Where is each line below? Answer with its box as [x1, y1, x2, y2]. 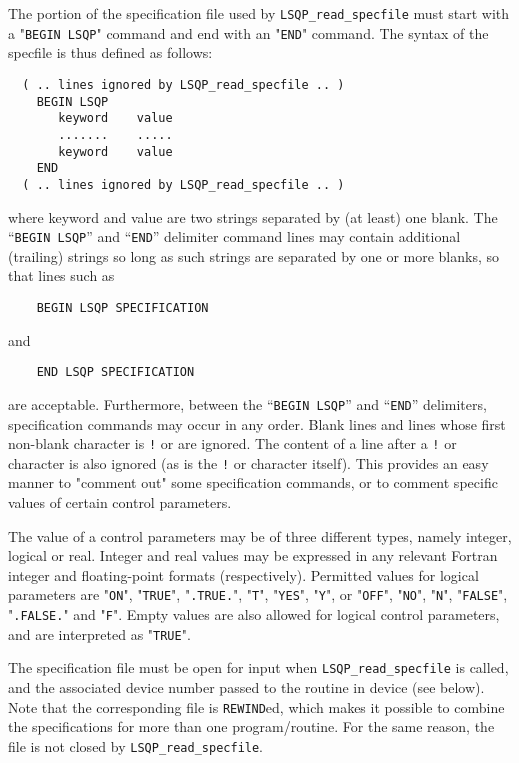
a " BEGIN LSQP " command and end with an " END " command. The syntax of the [8, 22, 489, 43]
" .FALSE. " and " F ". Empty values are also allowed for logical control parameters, [8, 604, 500, 625]
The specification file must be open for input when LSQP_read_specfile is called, [8, 657, 509, 678]
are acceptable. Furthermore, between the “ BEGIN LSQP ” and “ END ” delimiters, [8, 393, 487, 414]
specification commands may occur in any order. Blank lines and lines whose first [8, 413, 506, 434]
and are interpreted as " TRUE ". [8, 623, 191, 644]
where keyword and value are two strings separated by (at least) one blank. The [8, 206, 498, 227]
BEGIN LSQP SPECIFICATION [36, 300, 209, 315]
